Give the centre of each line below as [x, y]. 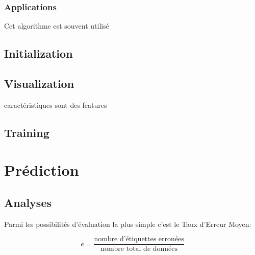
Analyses [28, 202]
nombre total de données [139, 249]
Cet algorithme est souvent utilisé [57, 26]
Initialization [39, 53]
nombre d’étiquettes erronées [139, 239]
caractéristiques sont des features [56, 105]
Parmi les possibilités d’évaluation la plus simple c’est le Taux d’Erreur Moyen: [128, 224]
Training [27, 132]
